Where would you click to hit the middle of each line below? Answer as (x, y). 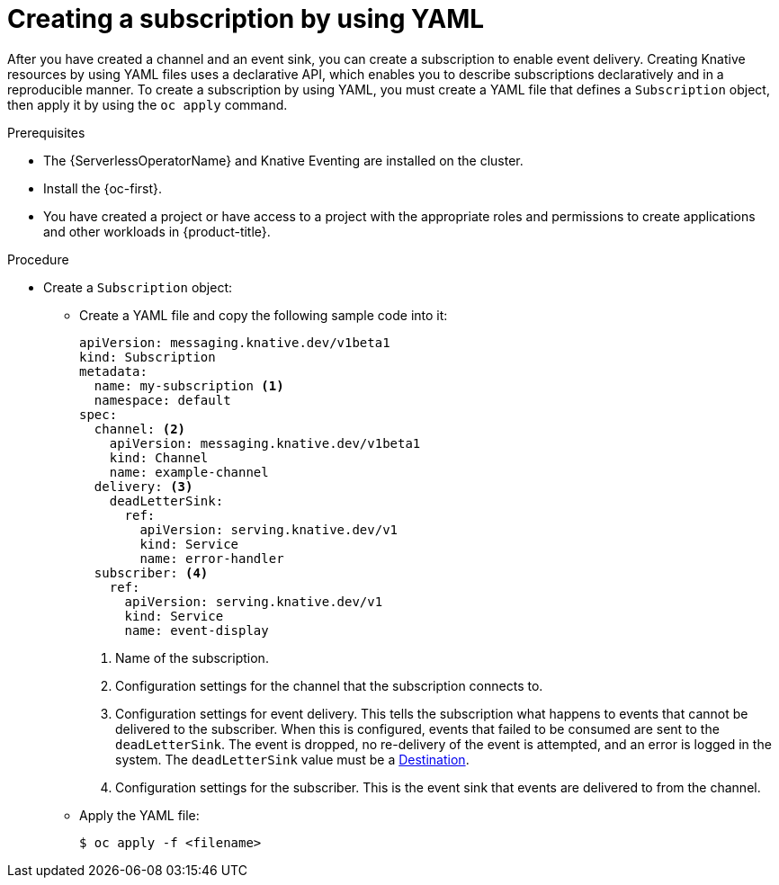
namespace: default (162, 400)
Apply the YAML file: (139, 815)
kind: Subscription (148, 357)
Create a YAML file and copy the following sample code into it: (264, 315)
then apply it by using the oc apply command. (148, 104)
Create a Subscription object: (138, 287)
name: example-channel (189, 472)
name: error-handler (212, 558)
